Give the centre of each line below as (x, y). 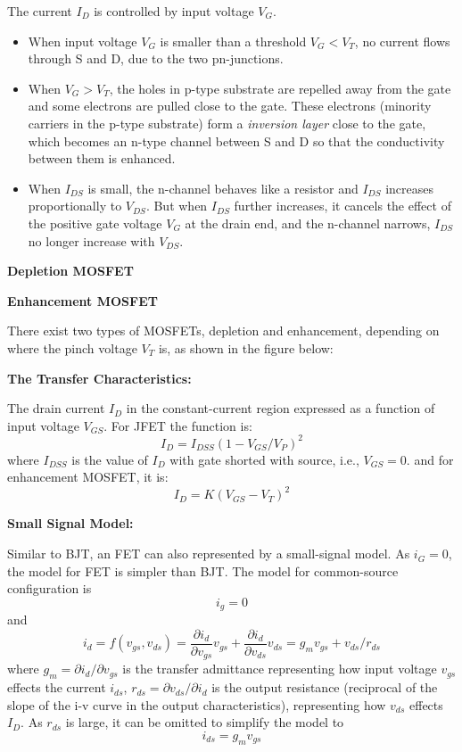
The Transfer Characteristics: (99, 378)
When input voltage (82, 41)
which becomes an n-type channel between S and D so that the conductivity (236, 140)
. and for (430, 459)
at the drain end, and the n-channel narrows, (308, 223)
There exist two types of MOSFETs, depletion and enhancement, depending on (223, 331)
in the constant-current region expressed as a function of (280, 408)
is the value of (110, 459)
